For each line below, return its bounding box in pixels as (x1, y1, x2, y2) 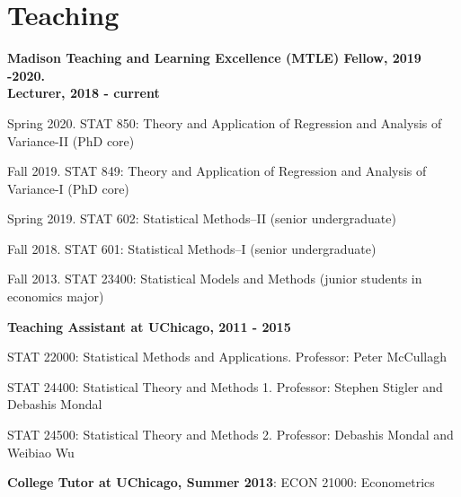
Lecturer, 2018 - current (7, 83, 160, 102)
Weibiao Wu (7, 442, 75, 461)
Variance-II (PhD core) (7, 131, 135, 150)
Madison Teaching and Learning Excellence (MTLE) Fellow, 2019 (7, 48, 421, 67)
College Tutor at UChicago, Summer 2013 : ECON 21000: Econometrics (7, 473, 435, 492)
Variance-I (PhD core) (7, 179, 129, 197)
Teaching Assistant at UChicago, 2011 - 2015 (7, 317, 291, 336)
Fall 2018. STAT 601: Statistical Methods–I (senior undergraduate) (7, 239, 377, 257)
